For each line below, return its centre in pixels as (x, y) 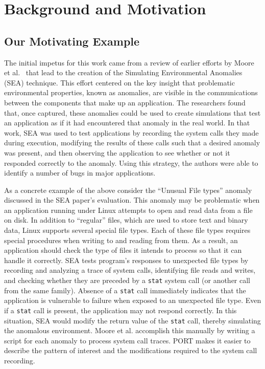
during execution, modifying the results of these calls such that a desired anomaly (132, 143)
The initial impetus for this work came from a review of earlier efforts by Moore (129, 62)
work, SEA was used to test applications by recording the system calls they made (131, 132)
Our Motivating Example (72, 41)
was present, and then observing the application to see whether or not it (117, 152)
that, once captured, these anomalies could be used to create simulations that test (132, 112)
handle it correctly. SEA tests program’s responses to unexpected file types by (126, 260)
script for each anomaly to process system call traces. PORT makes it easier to (127, 340)
